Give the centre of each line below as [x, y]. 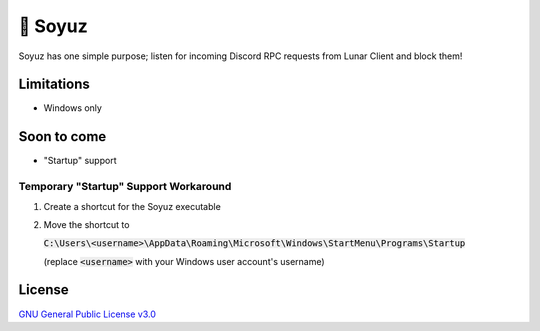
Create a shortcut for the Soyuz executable [132, 206]
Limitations [54, 84]
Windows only [72, 108]
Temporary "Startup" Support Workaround [125, 187]
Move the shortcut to [86, 224]
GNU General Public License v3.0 [87, 314]
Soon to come [62, 136]
